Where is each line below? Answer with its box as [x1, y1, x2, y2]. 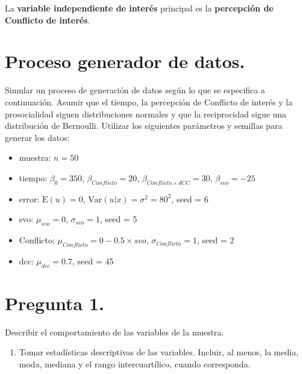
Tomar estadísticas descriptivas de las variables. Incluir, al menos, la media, [19, 346, 299, 358]
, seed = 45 [72, 254, 114, 267]
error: [19, 192, 40, 205]
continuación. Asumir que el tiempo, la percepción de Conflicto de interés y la [5, 95, 293, 108]
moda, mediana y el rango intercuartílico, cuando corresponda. [19, 357, 251, 370]
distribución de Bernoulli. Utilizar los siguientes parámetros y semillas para [5, 119, 283, 132]
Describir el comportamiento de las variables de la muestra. [5, 325, 224, 338]
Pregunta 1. [5, 290, 104, 315]
